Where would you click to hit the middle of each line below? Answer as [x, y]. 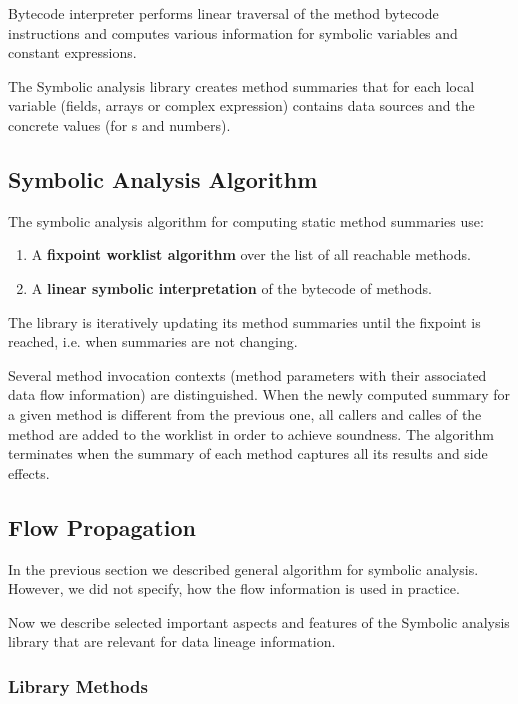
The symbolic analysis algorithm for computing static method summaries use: [246, 220]
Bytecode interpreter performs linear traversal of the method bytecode [223, 13]
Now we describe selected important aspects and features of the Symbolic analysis [259, 621]
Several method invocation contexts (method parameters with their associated [247, 374]
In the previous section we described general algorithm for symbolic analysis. [243, 568]
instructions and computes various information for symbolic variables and [233, 32]
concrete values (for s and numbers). [119, 124]
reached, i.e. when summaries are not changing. [153, 341]
